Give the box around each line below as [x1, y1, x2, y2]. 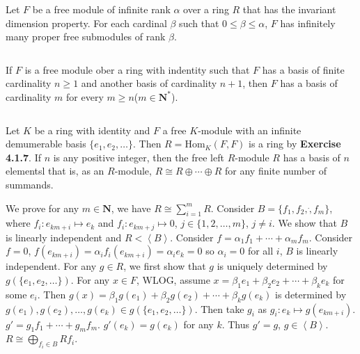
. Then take [194, 301, 244, 316]
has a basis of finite [262, 62, 345, 77]
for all [247, 243, 274, 258]
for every [66, 89, 104, 104]
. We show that [272, 216, 337, 230]
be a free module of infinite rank [32, 2, 171, 16]
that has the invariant [242, 2, 336, 16]
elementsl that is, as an [6, 163, 104, 178]
